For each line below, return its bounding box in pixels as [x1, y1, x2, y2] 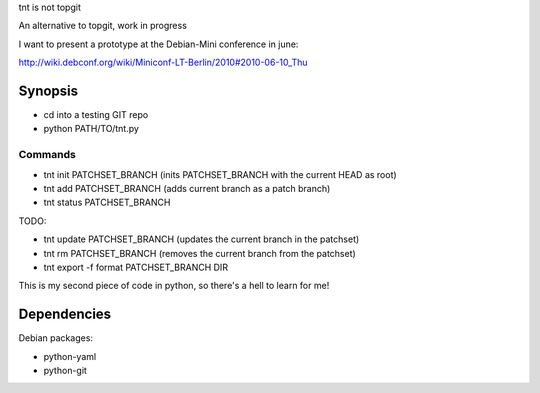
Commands [18, 148, 77, 162]
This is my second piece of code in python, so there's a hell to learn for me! [18, 280, 330, 292]
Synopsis [18, 82, 79, 99]
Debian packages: [18, 332, 94, 344]
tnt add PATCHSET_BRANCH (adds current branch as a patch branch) [43, 183, 331, 194]
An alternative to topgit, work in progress [18, 20, 187, 32]
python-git [43, 365, 87, 377]
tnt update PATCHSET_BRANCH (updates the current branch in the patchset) [43, 233, 360, 245]
